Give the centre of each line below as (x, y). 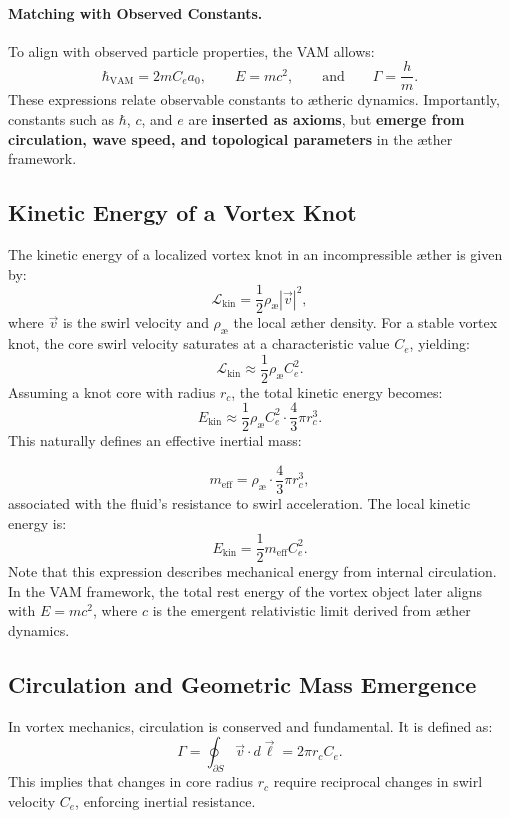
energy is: (37, 522)
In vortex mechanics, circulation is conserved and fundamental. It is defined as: (250, 725)
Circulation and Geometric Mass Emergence (242, 684)
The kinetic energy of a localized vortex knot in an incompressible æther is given (255, 254)
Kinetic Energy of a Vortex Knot (182, 212)
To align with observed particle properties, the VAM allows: (191, 50)
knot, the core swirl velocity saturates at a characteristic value (199, 343)
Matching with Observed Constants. (135, 12)
